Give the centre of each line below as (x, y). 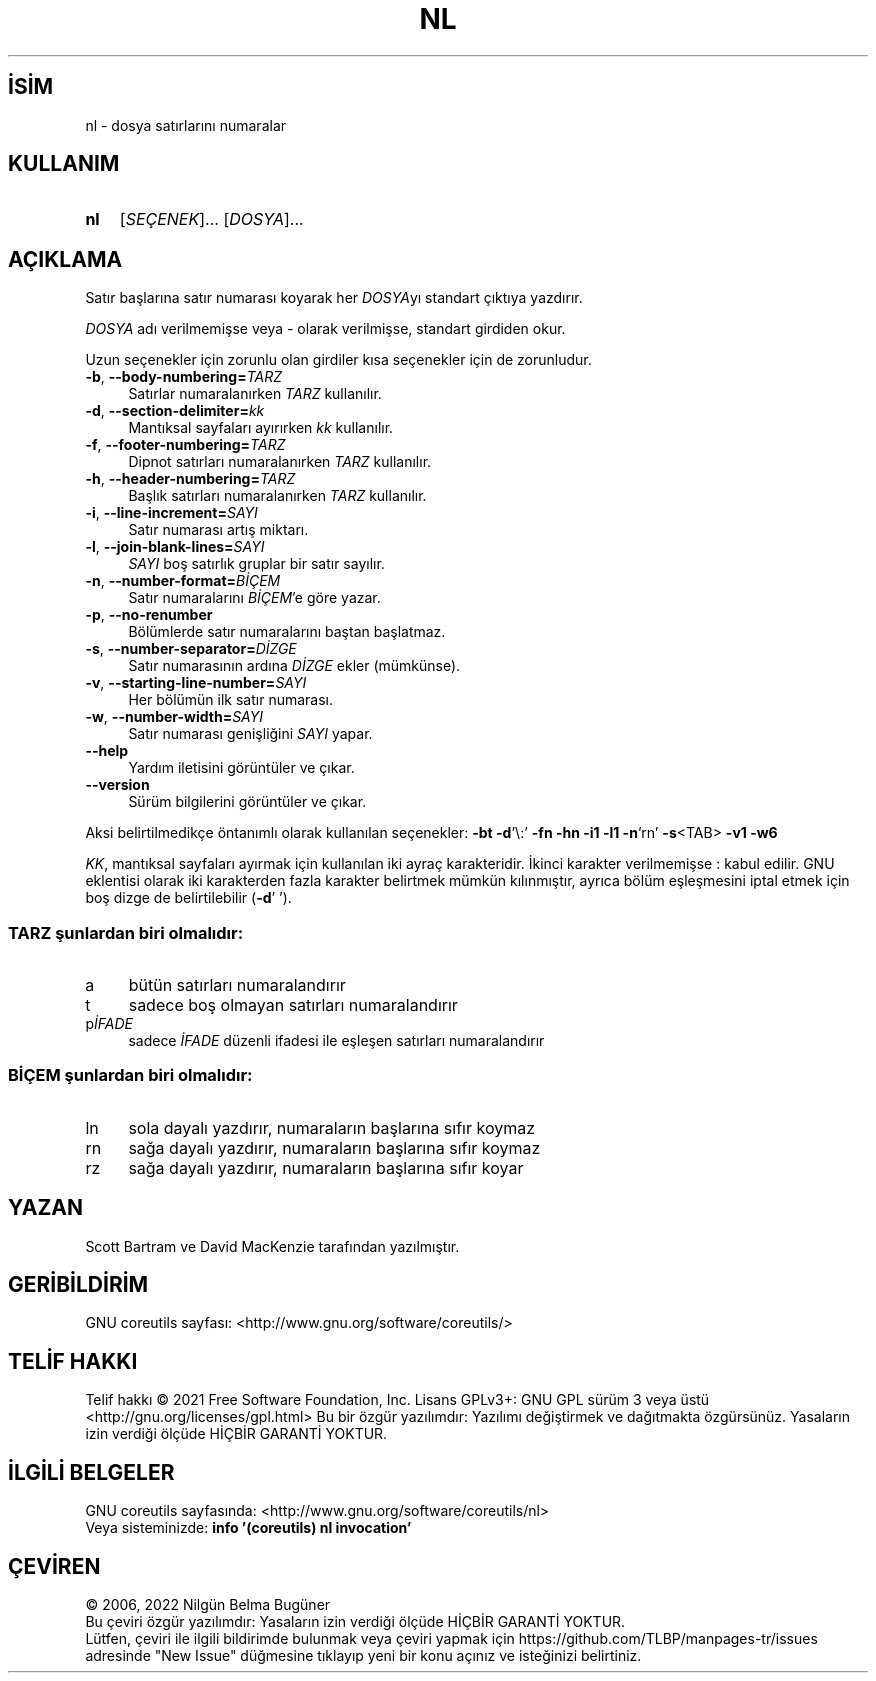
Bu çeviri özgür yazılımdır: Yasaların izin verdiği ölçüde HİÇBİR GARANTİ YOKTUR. (355, 1621)
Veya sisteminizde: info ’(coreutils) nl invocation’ (248, 1528)
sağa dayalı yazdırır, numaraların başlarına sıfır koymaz (334, 1147)
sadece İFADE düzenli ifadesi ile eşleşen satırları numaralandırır (336, 1041)
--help (107, 751)
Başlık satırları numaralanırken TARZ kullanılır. (277, 496)
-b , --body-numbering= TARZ (184, 377)
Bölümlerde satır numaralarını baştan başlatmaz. (287, 632)
